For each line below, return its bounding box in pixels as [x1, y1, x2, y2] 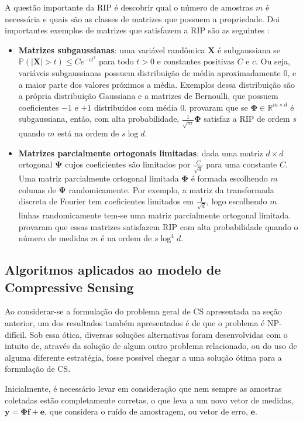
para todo [99, 55, 134, 67]
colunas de [18, 183, 56, 196]
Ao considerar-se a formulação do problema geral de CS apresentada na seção [5, 305, 282, 317]
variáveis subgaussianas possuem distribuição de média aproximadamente [18, 66, 281, 78]
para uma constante [206, 158, 277, 170]
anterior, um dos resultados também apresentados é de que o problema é [5, 317, 265, 329]
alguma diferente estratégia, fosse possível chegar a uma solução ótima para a [5, 351, 282, 363]
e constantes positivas [157, 55, 235, 67]
